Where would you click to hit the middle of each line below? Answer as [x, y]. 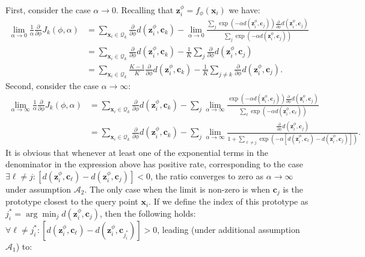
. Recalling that [145, 10]
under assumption [38, 189]
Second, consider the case [52, 85]
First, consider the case [48, 10]
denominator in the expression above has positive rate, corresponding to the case [154, 164]
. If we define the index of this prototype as [229, 201]
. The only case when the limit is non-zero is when [177, 189]
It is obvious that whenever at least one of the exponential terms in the [137, 152]
